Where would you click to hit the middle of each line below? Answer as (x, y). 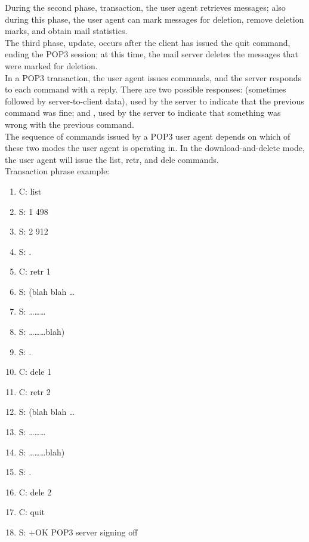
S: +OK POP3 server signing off (78, 532)
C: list (30, 191)
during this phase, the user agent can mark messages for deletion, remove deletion (154, 19)
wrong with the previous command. (69, 124)
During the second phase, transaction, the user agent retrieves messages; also (145, 7)
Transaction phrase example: (57, 171)
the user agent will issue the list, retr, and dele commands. (112, 159)
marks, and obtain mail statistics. (66, 31)
